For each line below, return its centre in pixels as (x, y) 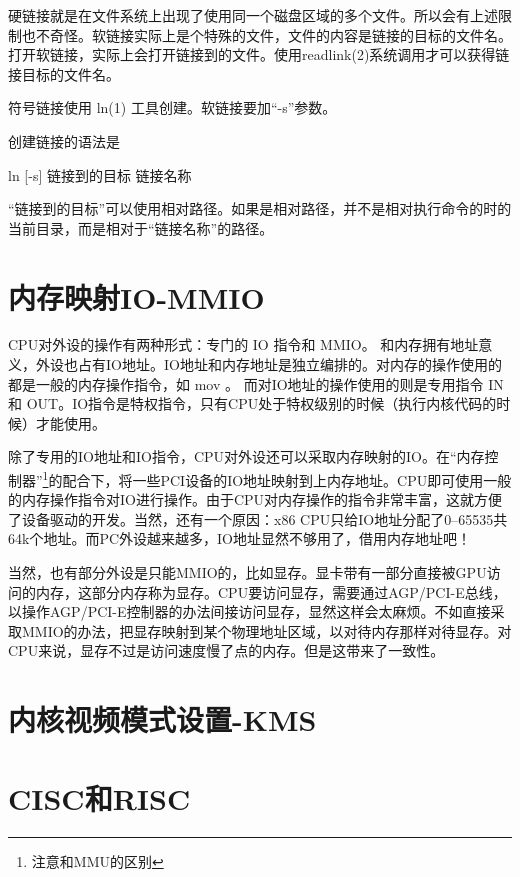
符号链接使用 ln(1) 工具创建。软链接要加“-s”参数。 (172, 107)
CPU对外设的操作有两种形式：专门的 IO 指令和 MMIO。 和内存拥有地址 (243, 344)
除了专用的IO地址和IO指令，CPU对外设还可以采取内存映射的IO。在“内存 (246, 456)
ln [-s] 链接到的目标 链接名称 (100, 174)
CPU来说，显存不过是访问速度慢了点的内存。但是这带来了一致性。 (226, 650)
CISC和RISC (99, 797)
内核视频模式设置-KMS (162, 719)
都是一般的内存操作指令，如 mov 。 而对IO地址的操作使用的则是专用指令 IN (256, 383)
